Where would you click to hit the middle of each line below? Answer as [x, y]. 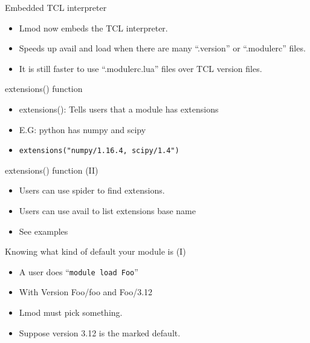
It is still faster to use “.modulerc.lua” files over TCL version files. [140, 68]
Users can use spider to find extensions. [92, 190]
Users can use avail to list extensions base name [107, 211]
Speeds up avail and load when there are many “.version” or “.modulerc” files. [162, 48]
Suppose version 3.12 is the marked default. [100, 332]
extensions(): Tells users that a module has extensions [119, 109]
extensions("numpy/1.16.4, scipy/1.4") [99, 151]
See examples [44, 231]
